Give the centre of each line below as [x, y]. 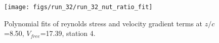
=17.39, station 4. [68, 33]
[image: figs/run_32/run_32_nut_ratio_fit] [78, 7]
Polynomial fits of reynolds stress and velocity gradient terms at [103, 23]
